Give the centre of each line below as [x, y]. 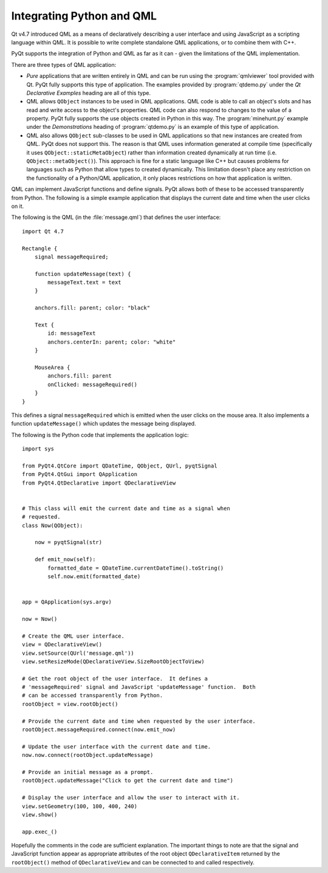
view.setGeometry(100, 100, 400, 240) [80, 806]
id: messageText [72, 333]
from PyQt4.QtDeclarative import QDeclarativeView [99, 483]
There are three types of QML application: [64, 64]
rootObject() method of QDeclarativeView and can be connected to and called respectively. [133, 862]
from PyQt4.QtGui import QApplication [80, 474]
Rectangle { [40, 248]
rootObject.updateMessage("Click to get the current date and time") [128, 781]
